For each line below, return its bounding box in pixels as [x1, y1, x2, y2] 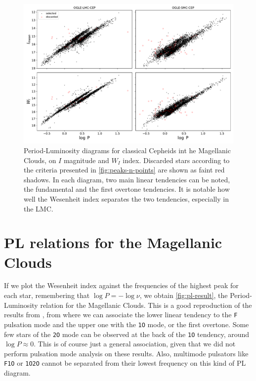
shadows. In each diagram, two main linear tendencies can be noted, [24, 174, 230, 184]
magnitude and [63, 155, 109, 165]
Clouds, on [24, 155, 56, 165]
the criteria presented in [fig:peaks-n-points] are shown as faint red [24, 165, 225, 175]
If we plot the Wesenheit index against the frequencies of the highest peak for [4, 280, 239, 291]
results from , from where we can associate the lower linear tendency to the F [4, 309, 238, 320]
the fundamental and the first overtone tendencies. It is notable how [24, 184, 230, 194]
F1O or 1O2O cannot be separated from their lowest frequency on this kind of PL [4, 358, 246, 368]
